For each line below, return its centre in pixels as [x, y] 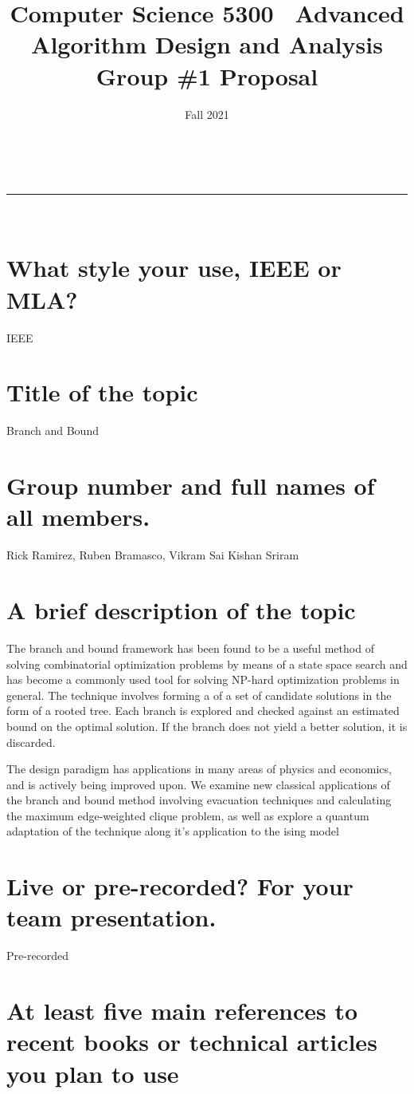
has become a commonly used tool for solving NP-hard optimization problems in [203, 679]
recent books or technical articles [192, 1042]
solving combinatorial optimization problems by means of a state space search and [207, 664]
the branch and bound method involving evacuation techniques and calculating [199, 800]
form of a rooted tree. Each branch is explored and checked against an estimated [203, 711]
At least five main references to [182, 1011]
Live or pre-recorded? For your [180, 886]
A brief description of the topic [181, 610]
